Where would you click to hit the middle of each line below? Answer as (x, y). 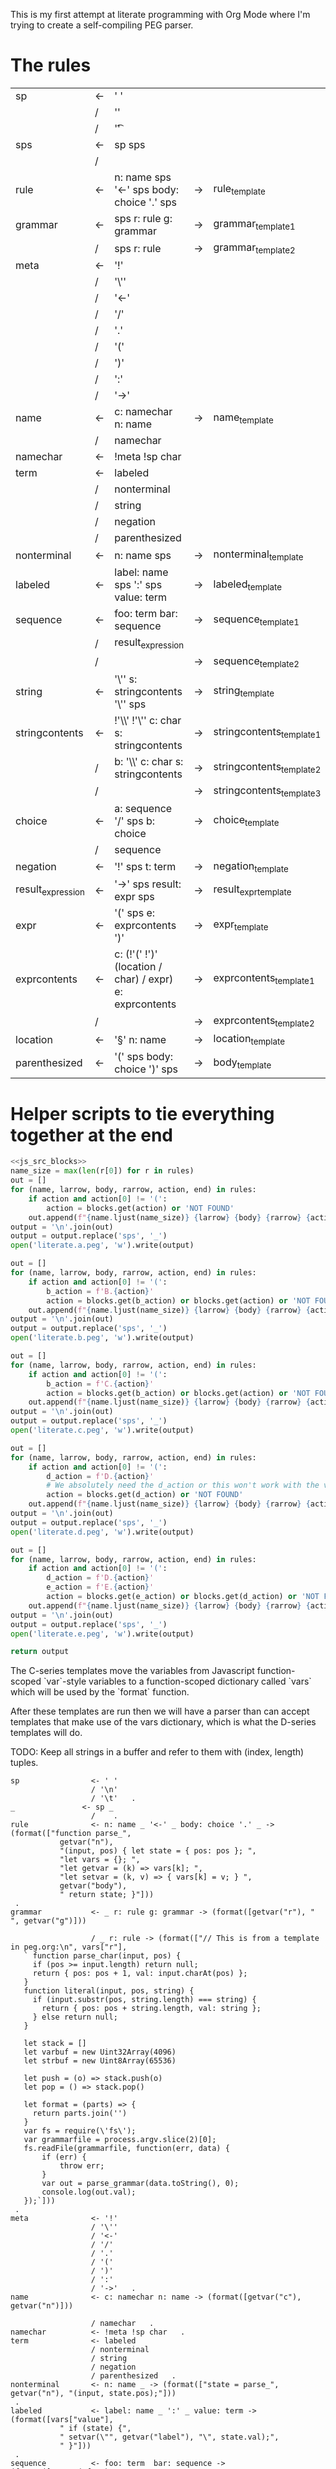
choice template (246, 821)
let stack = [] (55, 2044)
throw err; (82, 2166)
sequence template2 (256, 661)
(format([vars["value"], (62, 2420)
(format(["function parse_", (71, 1834)
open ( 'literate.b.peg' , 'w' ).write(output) (102, 1338)
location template (249, 1040)
